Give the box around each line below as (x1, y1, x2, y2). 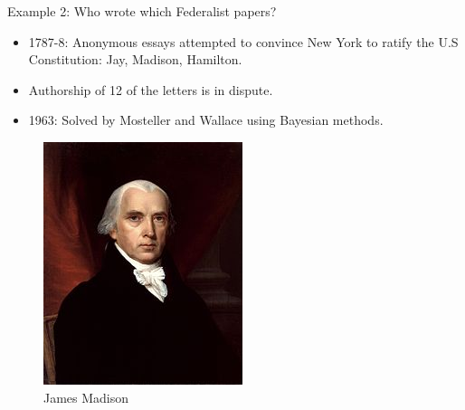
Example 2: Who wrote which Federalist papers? (7, 2, 277, 20)
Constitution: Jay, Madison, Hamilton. (28, 50, 242, 69)
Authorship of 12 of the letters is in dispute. (28, 80, 273, 99)
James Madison (43, 387, 129, 406)
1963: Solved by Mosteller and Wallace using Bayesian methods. (28, 110, 384, 129)
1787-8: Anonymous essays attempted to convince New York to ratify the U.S (28, 32, 459, 51)
